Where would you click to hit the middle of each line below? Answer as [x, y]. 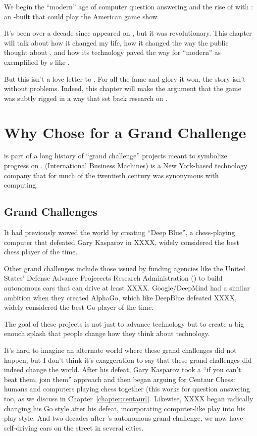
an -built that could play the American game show [81, 16]
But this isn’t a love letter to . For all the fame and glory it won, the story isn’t [125, 78]
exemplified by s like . [37, 62]
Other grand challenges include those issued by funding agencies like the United [125, 268]
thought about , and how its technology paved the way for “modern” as [112, 52]
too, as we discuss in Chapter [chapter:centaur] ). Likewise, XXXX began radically [129, 398]
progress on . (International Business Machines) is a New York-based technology [126, 166]
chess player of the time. [41, 252]
